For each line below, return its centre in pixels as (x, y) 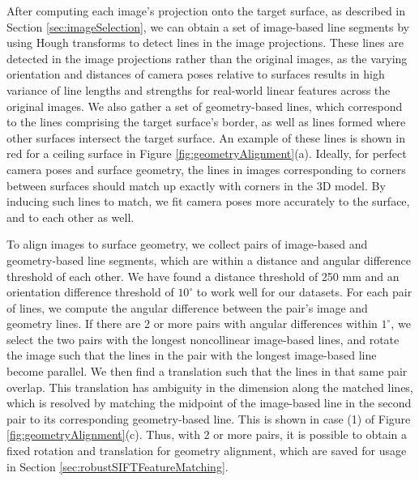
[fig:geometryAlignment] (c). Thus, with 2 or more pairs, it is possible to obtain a (207, 434)
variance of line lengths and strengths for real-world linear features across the (199, 89)
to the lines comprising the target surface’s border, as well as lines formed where (206, 122)
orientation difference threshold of (90, 292)
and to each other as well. (71, 217)
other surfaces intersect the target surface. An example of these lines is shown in (206, 137)
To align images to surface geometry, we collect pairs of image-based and (187, 244)
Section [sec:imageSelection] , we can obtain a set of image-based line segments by (208, 26)
